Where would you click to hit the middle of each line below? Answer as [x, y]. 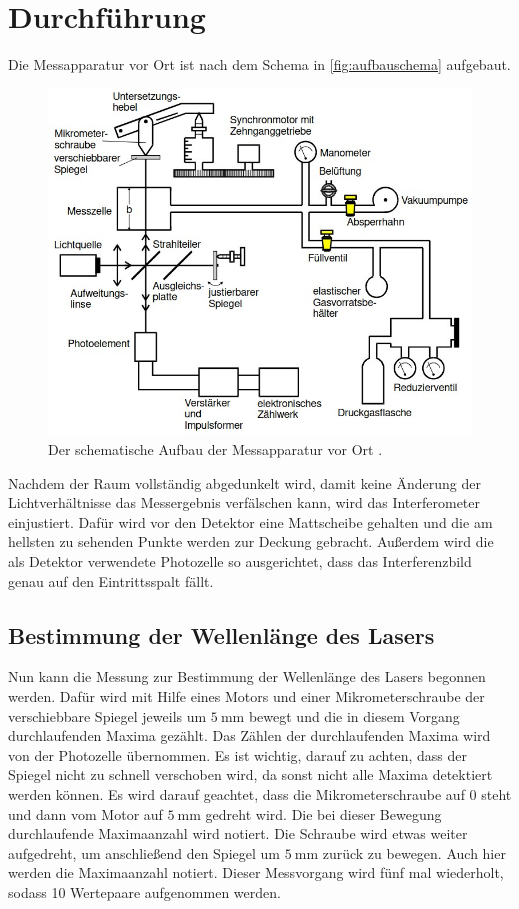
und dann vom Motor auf [85, 813]
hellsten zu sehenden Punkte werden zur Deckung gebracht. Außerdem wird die [251, 541]
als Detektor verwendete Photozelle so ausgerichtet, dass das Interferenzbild [240, 561]
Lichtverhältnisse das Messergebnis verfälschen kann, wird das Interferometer [244, 502]
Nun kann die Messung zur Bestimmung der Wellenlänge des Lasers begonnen [247, 676]
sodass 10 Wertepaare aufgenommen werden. [144, 891]
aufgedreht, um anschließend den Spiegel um [144, 852]
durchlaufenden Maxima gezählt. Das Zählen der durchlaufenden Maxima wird [249, 735]
